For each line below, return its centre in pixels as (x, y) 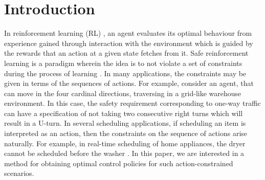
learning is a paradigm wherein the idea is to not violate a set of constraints (123, 63)
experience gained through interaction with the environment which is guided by (129, 43)
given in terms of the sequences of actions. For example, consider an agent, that (129, 83)
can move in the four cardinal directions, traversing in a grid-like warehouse (123, 93)
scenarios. (19, 173)
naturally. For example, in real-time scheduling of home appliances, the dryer (125, 143)
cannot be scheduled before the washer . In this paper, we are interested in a (124, 153)
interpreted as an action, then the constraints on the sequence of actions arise (126, 133)
